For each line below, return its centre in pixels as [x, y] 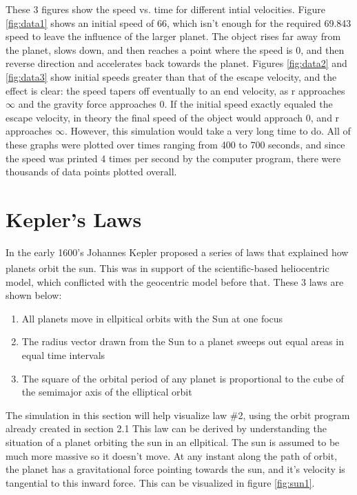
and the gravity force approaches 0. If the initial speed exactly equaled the [175, 104]
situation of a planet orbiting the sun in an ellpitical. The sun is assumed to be [173, 442]
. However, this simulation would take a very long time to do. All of [208, 131]
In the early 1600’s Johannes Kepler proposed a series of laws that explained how [177, 252]
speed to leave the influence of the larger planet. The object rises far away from [173, 36]
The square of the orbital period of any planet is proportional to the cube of [183, 378]
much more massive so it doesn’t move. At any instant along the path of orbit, [172, 455]
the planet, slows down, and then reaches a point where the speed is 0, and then [175, 49]
